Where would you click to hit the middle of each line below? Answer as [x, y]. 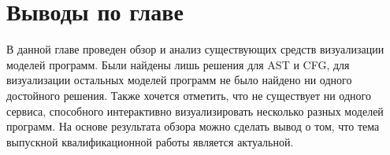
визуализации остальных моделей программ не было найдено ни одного [179, 80]
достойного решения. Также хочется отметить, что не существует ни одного [189, 95]
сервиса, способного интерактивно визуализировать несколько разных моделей [195, 111]
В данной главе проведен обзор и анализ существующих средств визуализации [195, 49]
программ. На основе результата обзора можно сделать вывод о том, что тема [193, 126]
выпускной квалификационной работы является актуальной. [150, 141]
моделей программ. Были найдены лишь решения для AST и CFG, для [178, 64]
